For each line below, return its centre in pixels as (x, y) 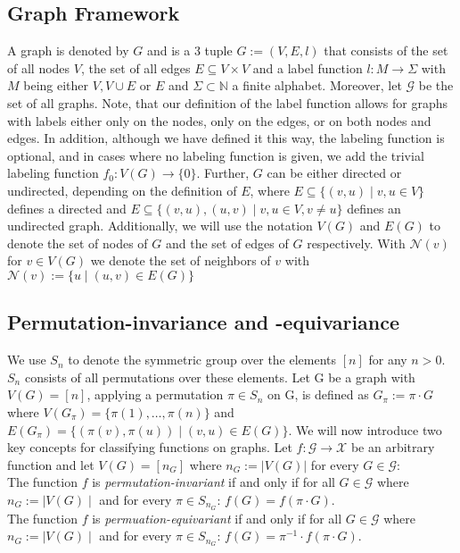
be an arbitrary (393, 447)
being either (56, 85)
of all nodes (39, 67)
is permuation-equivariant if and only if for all (217, 518)
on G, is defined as (318, 394)
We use (27, 360)
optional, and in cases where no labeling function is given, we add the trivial (216, 155)
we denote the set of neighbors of (181, 260)
